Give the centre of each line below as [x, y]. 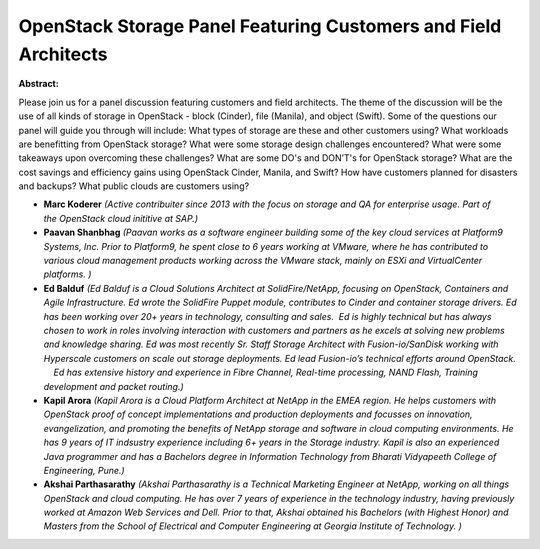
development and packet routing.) [113, 386]
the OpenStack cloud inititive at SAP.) [121, 218]
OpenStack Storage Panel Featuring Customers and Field [260, 26]
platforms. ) [67, 274]
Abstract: [38, 84]
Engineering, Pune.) [84, 470]
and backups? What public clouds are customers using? [134, 186]
